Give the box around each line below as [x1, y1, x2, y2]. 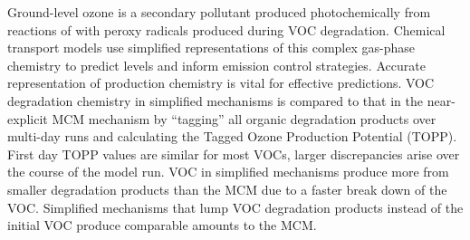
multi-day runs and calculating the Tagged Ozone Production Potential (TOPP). [7, 127, 457, 146]
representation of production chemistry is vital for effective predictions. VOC [7, 73, 435, 92]
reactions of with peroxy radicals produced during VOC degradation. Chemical [7, 20, 446, 39]
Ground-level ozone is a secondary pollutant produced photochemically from [7, 3, 431, 21]
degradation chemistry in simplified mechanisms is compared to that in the [7, 91, 423, 110]
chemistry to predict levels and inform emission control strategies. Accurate [7, 55, 426, 74]
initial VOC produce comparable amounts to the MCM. [7, 216, 317, 235]
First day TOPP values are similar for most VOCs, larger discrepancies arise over [7, 144, 460, 163]
